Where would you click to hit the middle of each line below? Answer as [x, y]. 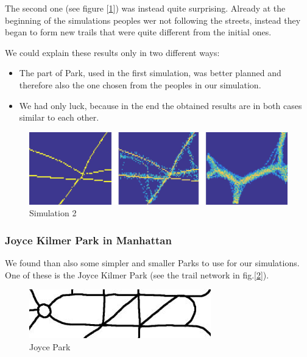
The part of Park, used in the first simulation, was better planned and [150, 73]
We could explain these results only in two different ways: [112, 52]
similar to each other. [59, 117]
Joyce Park [50, 346]
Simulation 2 [53, 213]
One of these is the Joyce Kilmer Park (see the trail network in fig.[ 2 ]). [137, 274]
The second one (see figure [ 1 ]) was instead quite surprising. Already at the [145, 8]
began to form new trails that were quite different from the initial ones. [138, 32]
